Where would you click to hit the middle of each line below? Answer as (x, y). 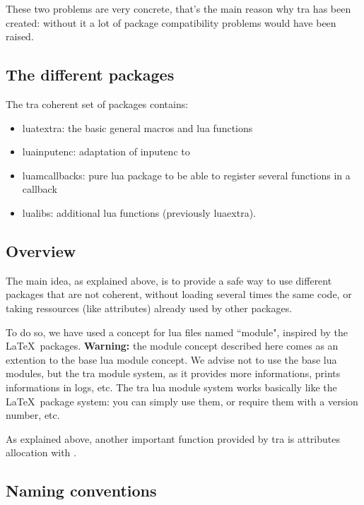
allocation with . (41, 452)
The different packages (90, 75)
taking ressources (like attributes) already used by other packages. (149, 308)
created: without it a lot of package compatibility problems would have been (171, 22)
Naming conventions (81, 491)
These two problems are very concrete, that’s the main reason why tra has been (178, 8)
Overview (41, 250)
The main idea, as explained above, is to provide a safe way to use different (169, 280)
